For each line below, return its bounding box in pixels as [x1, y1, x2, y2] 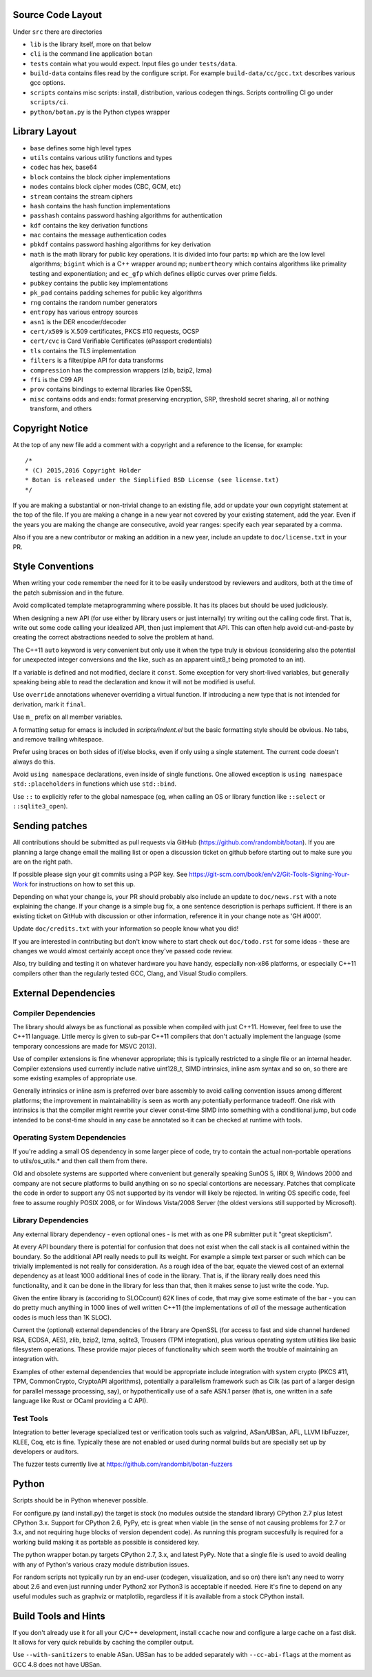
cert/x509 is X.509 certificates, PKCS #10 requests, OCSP [30, 327, 200, 335]
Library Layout [12, 126, 77, 137]
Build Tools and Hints [12, 1610, 106, 1622]
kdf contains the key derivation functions [30, 221, 148, 229]
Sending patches [12, 820, 87, 832]
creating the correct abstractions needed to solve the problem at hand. [12, 633, 214, 642]
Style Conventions [12, 561, 94, 573]
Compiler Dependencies [12, 1008, 96, 1018]
